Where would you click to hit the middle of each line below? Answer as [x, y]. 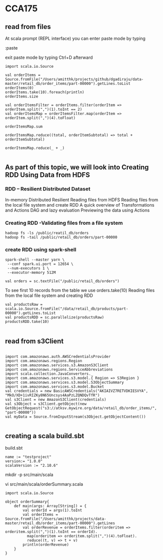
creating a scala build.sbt [45, 436]
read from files [28, 27]
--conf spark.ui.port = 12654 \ [40, 264]
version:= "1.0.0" [24, 461]
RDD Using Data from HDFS [47, 175]
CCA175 [21, 9]
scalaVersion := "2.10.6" [31, 465]
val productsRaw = [24, 305]
